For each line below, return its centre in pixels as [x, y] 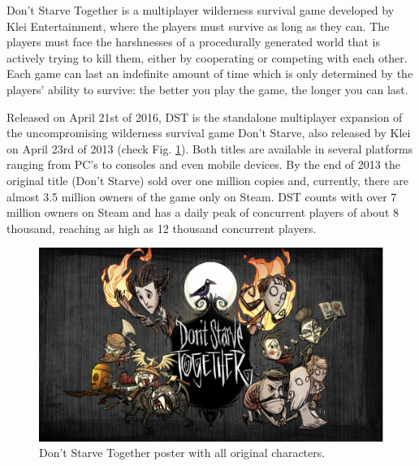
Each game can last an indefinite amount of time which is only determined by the [210, 73]
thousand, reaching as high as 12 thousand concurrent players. [162, 228]
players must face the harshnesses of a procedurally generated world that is [194, 42]
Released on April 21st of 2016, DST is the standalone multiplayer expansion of [205, 116]
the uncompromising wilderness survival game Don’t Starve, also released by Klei [209, 133]
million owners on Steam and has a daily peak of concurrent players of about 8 [203, 212]
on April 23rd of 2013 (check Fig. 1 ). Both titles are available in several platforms [210, 148]
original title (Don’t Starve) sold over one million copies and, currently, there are [207, 180]
